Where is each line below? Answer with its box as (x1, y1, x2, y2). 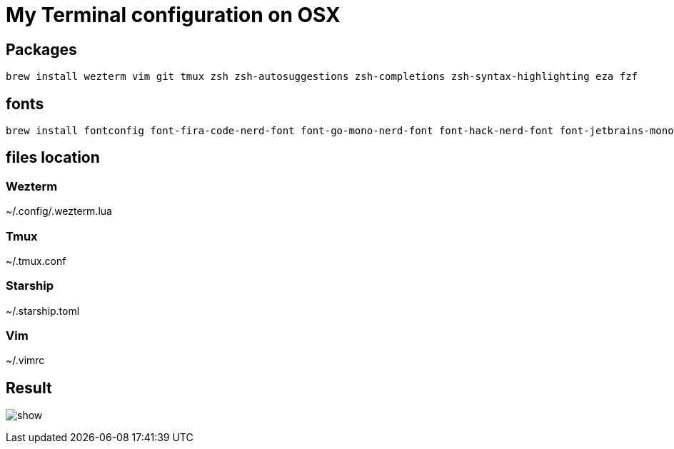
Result (6, 378, 52, 397)
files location (6, 148, 100, 167)
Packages (6, 40, 77, 59)
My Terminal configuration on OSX (6, 3, 341, 27)
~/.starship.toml (6, 304, 80, 317)
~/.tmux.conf (6, 254, 66, 267)
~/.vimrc (6, 354, 45, 367)
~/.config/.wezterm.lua (6, 205, 112, 218)
